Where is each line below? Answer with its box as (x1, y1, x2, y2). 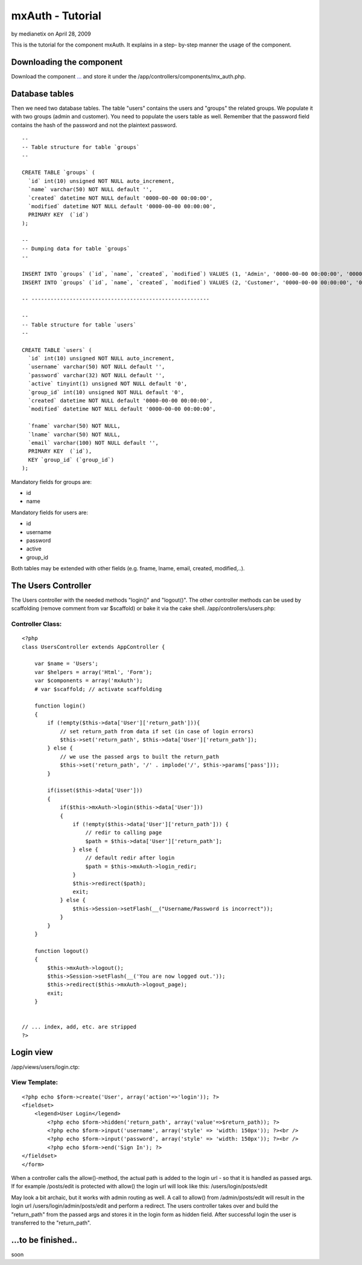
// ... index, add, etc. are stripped (22, 1024, 137, 1030)
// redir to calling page (85, 829, 162, 836)
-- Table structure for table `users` (22, 321, 137, 328)
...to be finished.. (11, 1235, 78, 1245)
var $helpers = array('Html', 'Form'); (34, 669, 153, 675)
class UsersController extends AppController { (22, 643, 165, 650)
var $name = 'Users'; (34, 660, 99, 667)
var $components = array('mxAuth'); (34, 677, 143, 684)
